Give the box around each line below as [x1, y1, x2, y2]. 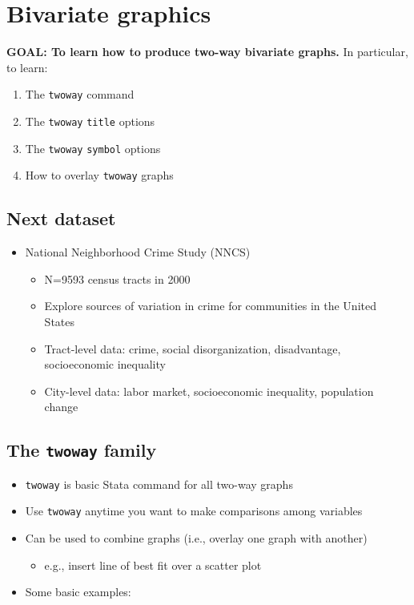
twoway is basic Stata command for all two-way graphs [25, 475, 293, 492]
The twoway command [25, 86, 135, 103]
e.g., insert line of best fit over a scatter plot [44, 556, 262, 573]
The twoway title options [25, 112, 155, 129]
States [44, 313, 75, 329]
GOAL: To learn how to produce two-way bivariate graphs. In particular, [6, 43, 408, 60]
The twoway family [6, 438, 157, 462]
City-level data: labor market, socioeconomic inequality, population [44, 382, 374, 399]
